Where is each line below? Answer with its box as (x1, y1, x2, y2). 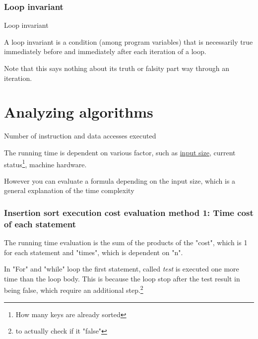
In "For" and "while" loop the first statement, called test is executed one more (4, 264, 239, 274)
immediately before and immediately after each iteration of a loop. (4, 46, 206, 57)
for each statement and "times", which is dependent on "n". (4, 247, 183, 257)
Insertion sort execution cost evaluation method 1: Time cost (4, 206, 254, 218)
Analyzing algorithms (4, 102, 153, 122)
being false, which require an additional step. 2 (4, 283, 143, 295)
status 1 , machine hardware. (4, 157, 87, 169)
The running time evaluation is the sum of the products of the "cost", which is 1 (4, 237, 248, 248)
